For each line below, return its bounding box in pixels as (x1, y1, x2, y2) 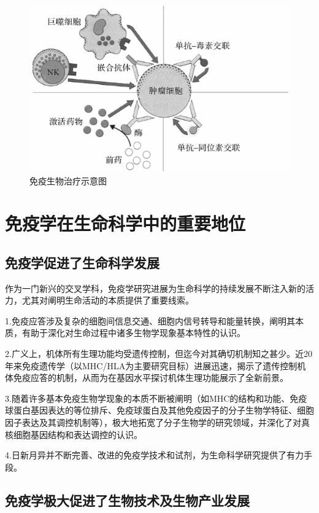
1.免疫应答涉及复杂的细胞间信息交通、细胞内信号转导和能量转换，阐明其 (5, 314, 295, 327)
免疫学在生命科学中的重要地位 (5, 211, 246, 236)
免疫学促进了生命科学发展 (5, 253, 159, 272)
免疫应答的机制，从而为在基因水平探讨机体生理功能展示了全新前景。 (13, 371, 288, 384)
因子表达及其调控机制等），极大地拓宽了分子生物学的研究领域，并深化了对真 (5, 415, 310, 428)
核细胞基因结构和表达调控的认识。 (5, 428, 142, 441)
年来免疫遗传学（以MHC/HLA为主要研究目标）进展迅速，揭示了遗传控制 (5, 359, 298, 372)
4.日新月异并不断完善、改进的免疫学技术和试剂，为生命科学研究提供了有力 (5, 448, 304, 461)
